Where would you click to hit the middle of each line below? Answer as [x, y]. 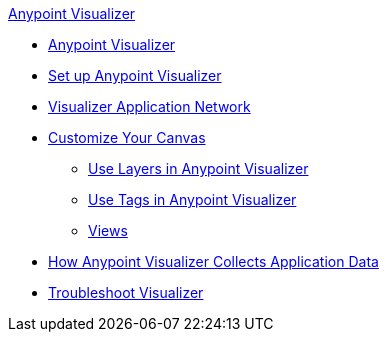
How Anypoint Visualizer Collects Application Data [213, 261]
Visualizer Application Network [149, 106]
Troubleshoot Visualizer [126, 292]
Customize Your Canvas [127, 137]
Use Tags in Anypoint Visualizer [192, 199]
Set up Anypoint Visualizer [135, 75]
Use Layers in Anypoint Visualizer [198, 168]
